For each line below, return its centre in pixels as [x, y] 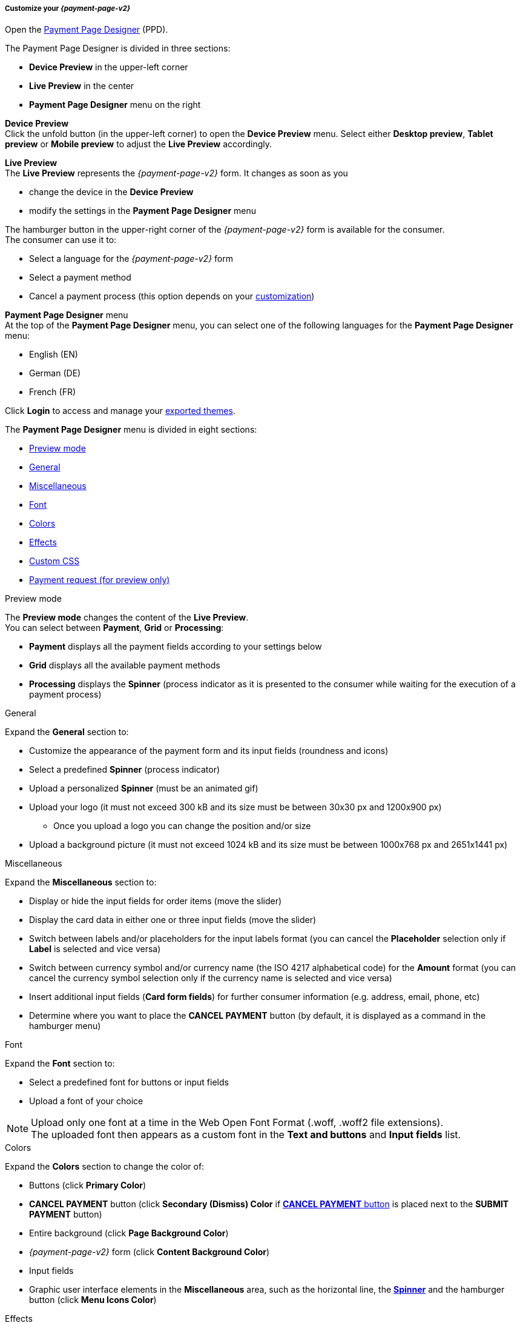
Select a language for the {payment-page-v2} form [131, 259]
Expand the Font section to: [60, 1064]
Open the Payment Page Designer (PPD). [87, 30]
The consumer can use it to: [61, 240]
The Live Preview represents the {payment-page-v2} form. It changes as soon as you [176, 173]
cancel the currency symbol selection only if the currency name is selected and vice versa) [211, 978]
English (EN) [54, 355]
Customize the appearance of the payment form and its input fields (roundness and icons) [209, 751]
